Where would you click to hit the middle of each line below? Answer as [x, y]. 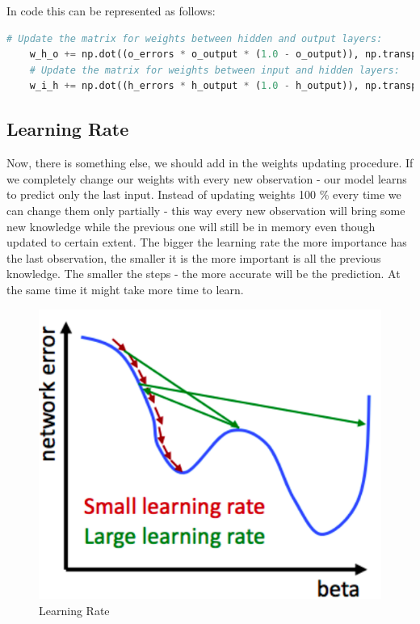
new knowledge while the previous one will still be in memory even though [191, 226]
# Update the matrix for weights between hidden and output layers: [195, 38]
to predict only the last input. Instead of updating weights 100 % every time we [204, 194]
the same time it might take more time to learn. [125, 289]
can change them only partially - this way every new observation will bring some [206, 210]
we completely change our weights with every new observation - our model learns [207, 178]
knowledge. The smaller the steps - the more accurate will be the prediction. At [204, 274]
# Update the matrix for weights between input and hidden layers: [214, 70]
